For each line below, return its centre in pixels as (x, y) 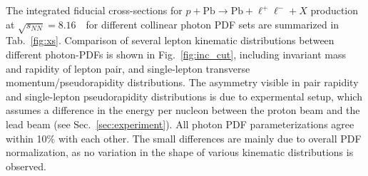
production (334, 10)
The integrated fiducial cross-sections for (94, 10)
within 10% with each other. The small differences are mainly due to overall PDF (184, 138)
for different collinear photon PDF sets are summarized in (213, 24)
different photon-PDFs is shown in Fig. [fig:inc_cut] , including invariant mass (176, 54)
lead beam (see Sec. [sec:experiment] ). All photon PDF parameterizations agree (180, 124)
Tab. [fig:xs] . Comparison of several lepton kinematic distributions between (170, 40)
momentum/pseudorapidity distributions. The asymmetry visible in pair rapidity (182, 82)
